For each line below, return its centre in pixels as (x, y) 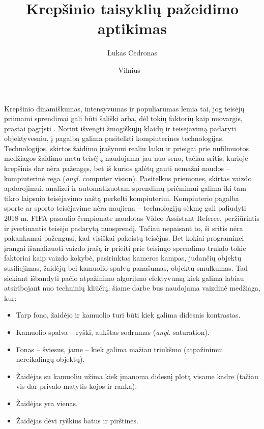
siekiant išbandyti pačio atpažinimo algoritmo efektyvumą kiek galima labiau (124, 278)
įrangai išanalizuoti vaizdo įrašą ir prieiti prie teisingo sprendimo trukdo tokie (125, 248)
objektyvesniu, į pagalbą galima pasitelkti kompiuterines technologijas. (114, 138)
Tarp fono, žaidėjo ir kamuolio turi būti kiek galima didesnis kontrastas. (128, 315)
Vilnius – (132, 69)
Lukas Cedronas (132, 53)
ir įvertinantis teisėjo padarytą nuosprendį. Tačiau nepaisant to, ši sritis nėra (124, 228)
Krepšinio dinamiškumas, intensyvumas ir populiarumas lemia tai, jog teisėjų (124, 108)
